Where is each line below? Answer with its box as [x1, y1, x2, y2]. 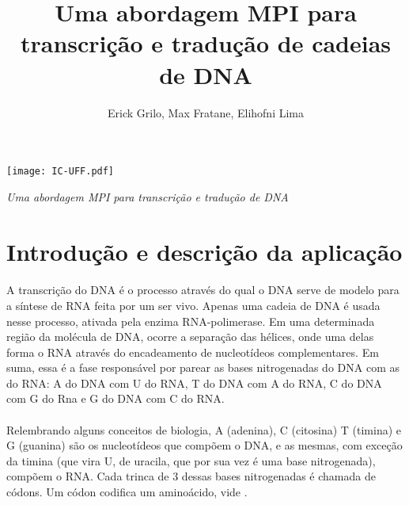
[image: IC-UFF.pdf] [6, 166, 115, 178]
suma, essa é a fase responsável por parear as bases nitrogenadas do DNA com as [6, 359, 400, 376]
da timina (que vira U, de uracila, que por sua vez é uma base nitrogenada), [6, 452, 376, 469]
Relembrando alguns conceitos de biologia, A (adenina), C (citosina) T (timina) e [6, 421, 402, 438]
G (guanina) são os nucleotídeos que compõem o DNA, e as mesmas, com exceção [6, 437, 403, 453]
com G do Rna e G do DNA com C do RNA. [6, 390, 225, 407]
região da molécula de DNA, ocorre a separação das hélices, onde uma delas [6, 328, 374, 345]
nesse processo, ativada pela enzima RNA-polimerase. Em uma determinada [6, 312, 375, 329]
